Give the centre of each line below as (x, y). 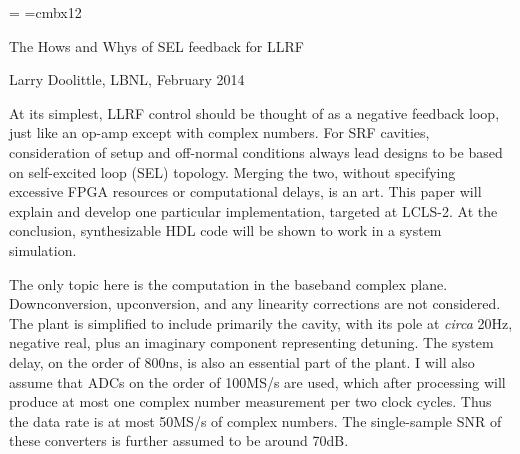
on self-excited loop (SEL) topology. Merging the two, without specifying (232, 171)
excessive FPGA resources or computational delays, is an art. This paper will (245, 191)
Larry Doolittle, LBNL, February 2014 (127, 79)
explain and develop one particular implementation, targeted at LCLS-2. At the (253, 210)
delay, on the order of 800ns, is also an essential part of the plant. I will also (242, 361)
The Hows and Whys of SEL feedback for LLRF (156, 45)
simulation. (43, 249)
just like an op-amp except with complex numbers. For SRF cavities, (219, 132)
